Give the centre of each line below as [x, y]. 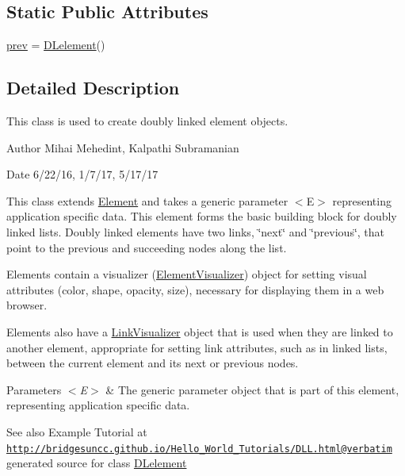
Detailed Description [93, 88]
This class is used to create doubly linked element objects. [147, 121]
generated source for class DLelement [97, 463]
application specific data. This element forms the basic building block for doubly [202, 216]
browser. [27, 305]
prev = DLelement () [56, 45]
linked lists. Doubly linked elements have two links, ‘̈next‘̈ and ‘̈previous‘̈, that [196, 231]
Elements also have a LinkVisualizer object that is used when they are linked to [200, 331]
